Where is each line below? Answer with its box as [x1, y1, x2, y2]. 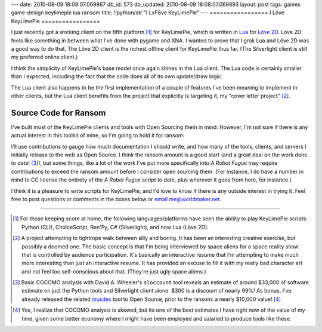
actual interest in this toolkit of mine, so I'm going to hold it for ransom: [11, 132, 185, 139]
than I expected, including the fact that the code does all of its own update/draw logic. [11, 73, 223, 80]
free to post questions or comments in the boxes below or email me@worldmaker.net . [11, 195, 222, 202]
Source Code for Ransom [11, 107, 106, 118]
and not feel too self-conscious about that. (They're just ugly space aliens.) [21, 268, 207, 275]
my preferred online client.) [11, 54, 78, 61]
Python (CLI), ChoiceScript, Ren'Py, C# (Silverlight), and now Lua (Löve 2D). [21, 223, 209, 230]
